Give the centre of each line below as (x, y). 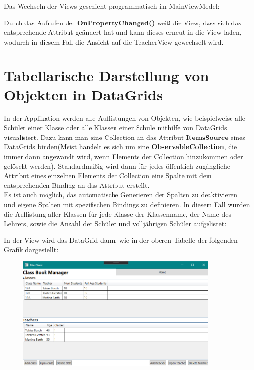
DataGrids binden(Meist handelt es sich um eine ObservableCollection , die (121, 147)
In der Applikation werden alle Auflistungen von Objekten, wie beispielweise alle (125, 118)
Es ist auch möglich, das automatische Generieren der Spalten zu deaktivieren (121, 195)
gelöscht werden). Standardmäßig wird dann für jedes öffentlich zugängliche (117, 166)
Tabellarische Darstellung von (106, 75)
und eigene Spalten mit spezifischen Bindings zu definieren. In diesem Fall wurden (127, 204)
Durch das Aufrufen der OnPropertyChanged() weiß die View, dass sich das (123, 22)
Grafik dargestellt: (31, 249)
